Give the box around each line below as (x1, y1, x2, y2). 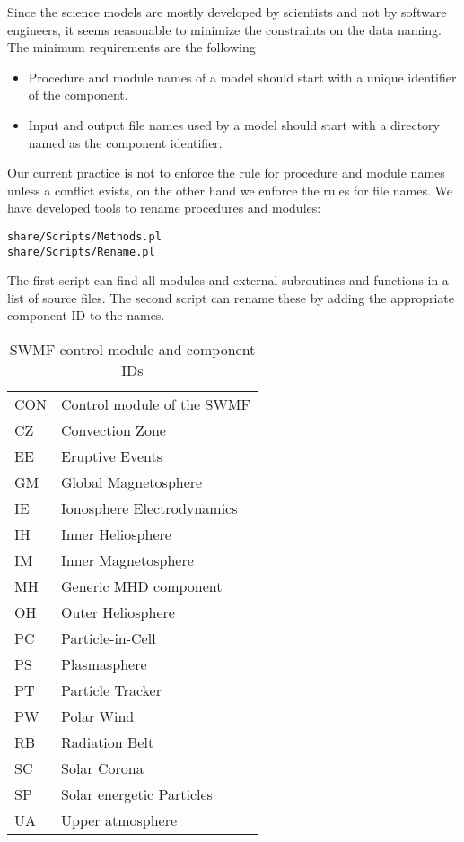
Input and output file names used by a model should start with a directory (28, 115, 440, 134)
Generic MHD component (61, 576, 223, 597)
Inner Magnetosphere (61, 550, 194, 571)
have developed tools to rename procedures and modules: (7, 198, 321, 217)
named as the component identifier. (28, 133, 223, 152)
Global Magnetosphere (61, 472, 203, 493)
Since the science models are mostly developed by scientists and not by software (7, 3, 447, 21)
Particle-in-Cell (61, 628, 156, 649)
